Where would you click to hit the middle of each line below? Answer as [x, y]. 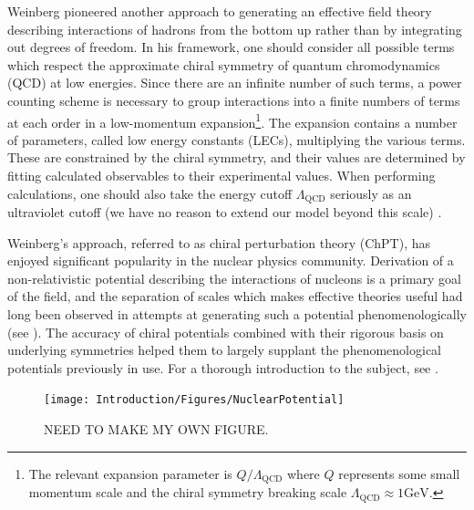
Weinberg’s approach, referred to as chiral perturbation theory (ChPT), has [219, 242]
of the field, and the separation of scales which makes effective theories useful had [235, 296]
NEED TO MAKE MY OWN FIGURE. [156, 429]
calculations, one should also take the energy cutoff [150, 193]
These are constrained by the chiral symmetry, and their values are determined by [237, 157]
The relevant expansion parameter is [130, 473]
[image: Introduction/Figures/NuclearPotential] [194, 400]
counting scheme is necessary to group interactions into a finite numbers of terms [234, 100]
